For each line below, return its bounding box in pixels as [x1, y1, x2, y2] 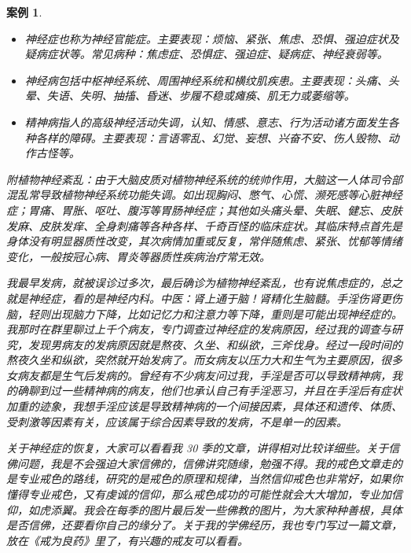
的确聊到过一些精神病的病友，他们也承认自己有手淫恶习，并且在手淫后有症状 [6, 382, 402, 399]
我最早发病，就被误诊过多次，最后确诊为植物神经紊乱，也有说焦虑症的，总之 [6, 275, 402, 291]
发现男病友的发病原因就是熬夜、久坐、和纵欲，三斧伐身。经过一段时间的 [28, 336, 402, 352]
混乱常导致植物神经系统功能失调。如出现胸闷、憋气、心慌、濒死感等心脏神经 [6, 186, 402, 203]
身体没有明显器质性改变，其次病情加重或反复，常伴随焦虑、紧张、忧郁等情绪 [6, 233, 402, 249]
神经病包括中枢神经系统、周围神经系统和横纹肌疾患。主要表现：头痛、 [24, 72, 388, 88]
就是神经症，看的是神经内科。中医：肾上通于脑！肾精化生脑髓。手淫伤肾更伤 [6, 289, 402, 306]
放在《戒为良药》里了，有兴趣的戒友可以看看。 [6, 532, 248, 548]
